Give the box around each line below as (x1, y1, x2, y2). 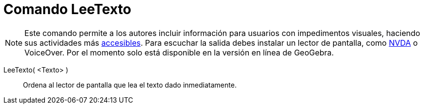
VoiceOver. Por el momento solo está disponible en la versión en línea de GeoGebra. (24, 47, 334, 57)
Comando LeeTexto (3, 1, 131, 18)
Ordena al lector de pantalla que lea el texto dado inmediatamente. (23, 80, 237, 89)
